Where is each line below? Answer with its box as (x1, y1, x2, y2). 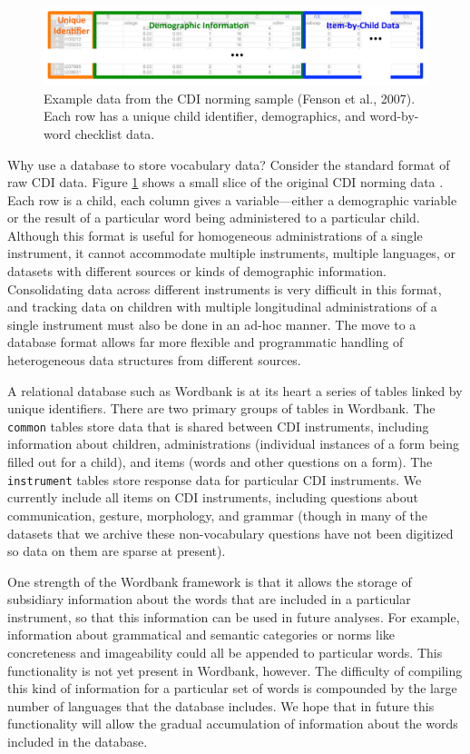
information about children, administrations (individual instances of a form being (7, 434, 459, 453)
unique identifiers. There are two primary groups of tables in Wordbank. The (7, 399, 436, 418)
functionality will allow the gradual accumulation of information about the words (7, 714, 458, 733)
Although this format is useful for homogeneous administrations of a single (7, 225, 423, 244)
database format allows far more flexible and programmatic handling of (7, 332, 404, 352)
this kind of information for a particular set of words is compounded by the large (7, 679, 457, 698)
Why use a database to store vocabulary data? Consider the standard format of (7, 154, 450, 174)
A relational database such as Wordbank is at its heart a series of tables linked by (7, 381, 463, 400)
